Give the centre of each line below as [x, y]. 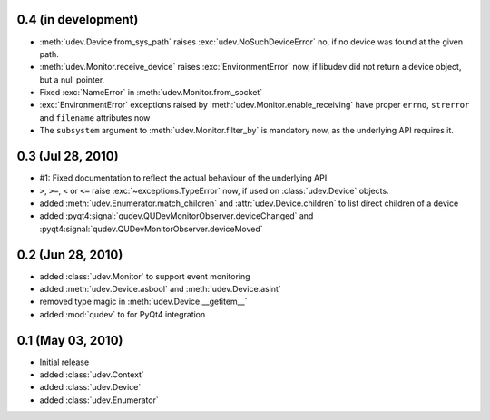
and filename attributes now [95, 117]
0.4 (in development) [78, 20]
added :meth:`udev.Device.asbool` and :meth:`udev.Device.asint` [160, 289]
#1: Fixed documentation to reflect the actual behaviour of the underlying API [183, 178]
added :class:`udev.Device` [90, 387]
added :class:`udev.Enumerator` [99, 400]
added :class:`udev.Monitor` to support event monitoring [145, 276]
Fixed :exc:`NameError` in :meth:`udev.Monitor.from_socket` [151, 93]
